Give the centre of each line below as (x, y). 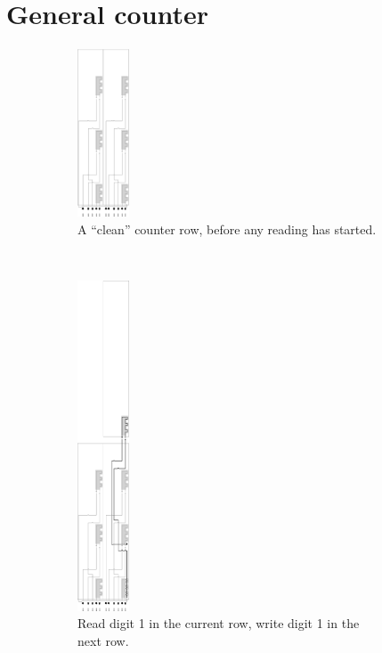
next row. (103, 641)
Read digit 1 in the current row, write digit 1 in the (219, 623)
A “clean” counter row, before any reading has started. (227, 229)
